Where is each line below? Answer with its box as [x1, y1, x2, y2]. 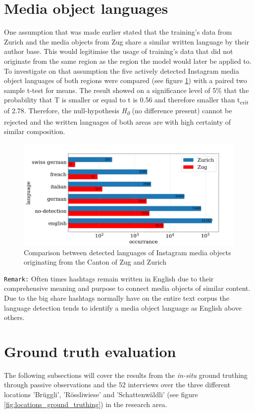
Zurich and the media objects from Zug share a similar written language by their [4, 36, 250, 46]
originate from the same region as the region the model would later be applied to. [4, 55, 252, 66]
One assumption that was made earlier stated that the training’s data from [4, 27, 232, 37]
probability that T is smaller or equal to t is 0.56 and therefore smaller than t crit [4, 94, 249, 106]
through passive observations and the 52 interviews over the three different [4, 379, 231, 390]
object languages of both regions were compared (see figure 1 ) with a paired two [4, 75, 247, 86]
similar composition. [4, 126, 65, 137]
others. [4, 312, 25, 322]
